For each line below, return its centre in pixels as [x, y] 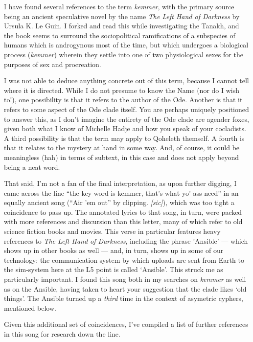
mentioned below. [30, 308]
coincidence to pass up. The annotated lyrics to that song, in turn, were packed [123, 212]
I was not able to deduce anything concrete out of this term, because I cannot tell [126, 80]
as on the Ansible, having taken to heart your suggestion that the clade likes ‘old [125, 288]
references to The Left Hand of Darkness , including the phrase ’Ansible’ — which [126, 240]
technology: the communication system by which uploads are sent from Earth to [124, 260]
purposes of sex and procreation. [53, 64]
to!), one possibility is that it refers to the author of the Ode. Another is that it [123, 100]
